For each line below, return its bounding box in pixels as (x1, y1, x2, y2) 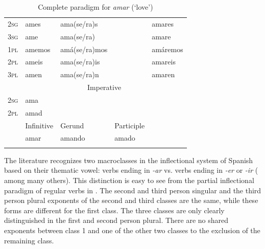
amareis (152, 56, 176, 67)
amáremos (152, 43, 183, 54)
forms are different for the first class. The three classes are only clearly (4, 205, 225, 215)
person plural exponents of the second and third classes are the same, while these (4, 195, 258, 206)
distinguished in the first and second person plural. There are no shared (4, 215, 229, 225)
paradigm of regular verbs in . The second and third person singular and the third (4, 185, 261, 195)
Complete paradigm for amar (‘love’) (38, 2, 153, 12)
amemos (25, 43, 51, 54)
